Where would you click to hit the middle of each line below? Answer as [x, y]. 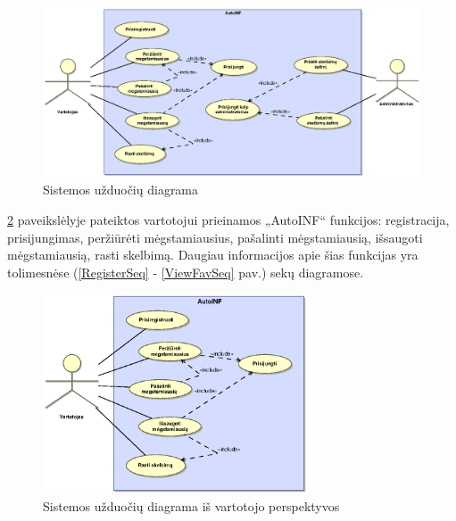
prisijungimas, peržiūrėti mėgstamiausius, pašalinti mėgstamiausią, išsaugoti [215, 237]
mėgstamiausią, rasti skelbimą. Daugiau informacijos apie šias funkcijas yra [213, 255]
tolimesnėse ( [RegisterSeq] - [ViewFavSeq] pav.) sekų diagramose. [186, 272]
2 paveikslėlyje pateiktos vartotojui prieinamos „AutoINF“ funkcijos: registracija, [228, 220]
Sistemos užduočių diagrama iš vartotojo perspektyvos [191, 506]
